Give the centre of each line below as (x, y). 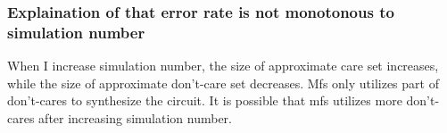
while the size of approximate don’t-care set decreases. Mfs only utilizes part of (223, 83)
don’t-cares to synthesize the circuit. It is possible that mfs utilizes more (205, 100)
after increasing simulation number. (135, 117)
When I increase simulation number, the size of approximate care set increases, (223, 66)
